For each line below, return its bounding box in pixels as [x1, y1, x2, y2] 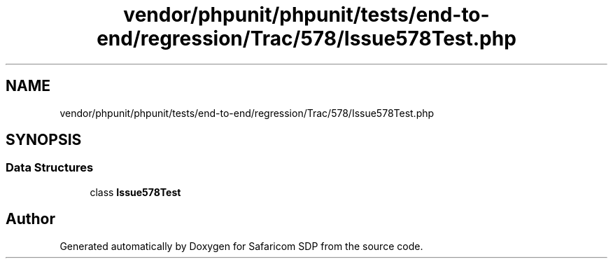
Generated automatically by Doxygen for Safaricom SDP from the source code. [59, 239, 423, 252]
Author [6, 210, 55, 228]
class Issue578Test [90, 186, 181, 198]
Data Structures [6, 160, 94, 175]
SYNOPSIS [6, 131, 82, 149]
